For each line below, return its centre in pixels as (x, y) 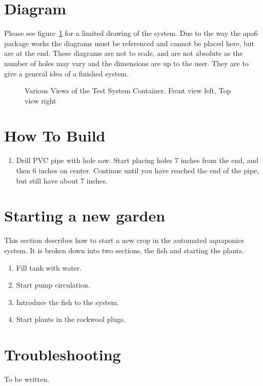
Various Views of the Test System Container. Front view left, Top (128, 90)
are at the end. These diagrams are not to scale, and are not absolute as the (124, 53)
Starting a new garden (85, 216)
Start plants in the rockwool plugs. (71, 319)
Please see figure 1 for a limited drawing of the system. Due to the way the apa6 (131, 33)
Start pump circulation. (53, 285)
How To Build (55, 136)
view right (41, 100)
